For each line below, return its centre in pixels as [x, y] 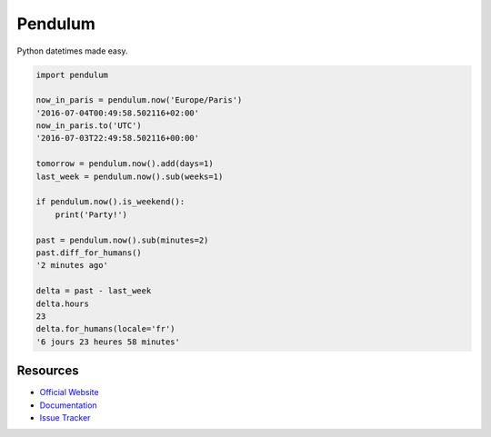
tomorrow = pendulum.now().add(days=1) [125, 164]
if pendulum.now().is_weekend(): [110, 202]
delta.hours [63, 303]
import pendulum [72, 74]
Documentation [68, 405]
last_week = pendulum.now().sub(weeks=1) [130, 176]
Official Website [69, 392]
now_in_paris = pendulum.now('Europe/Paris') [139, 100]
